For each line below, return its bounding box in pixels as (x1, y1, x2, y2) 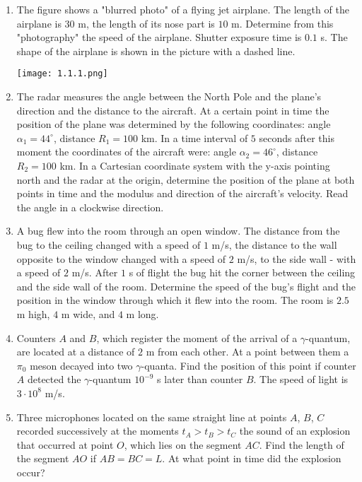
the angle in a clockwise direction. (16, 199, 164, 214)
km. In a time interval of (141, 130, 248, 145)
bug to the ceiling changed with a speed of (16, 237, 201, 252)
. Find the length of (259, 437, 344, 452)
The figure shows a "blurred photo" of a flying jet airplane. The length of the (16, 2, 349, 16)
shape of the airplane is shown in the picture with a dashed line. (16, 43, 296, 58)
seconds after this (259, 130, 334, 145)
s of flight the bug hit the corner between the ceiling (129, 265, 356, 280)
